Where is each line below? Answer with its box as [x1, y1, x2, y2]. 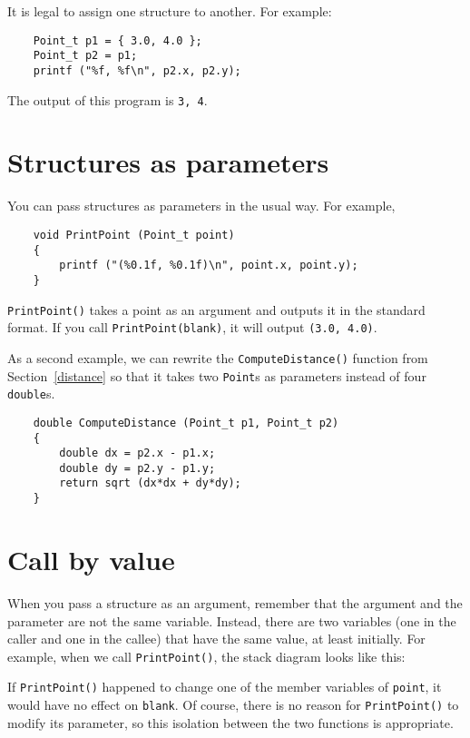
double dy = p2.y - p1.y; [59, 461, 216, 475]
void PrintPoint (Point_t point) [33, 228, 235, 241]
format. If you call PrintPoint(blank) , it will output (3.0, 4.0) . [7, 318, 377, 337]
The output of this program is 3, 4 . [7, 90, 208, 109]
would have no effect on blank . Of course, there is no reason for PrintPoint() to [7, 695, 459, 713]
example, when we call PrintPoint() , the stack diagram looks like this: [7, 646, 406, 665]
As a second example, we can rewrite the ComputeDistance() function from [7, 348, 428, 367]
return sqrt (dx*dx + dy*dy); [59, 477, 241, 490]
